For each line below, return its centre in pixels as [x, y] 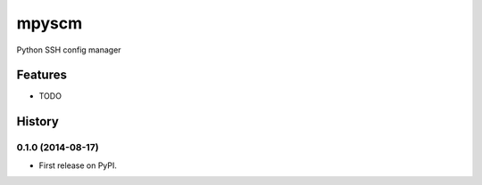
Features [42, 75]
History [38, 121]
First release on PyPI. [78, 165]
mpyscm [50, 23]
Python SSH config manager [69, 50]
